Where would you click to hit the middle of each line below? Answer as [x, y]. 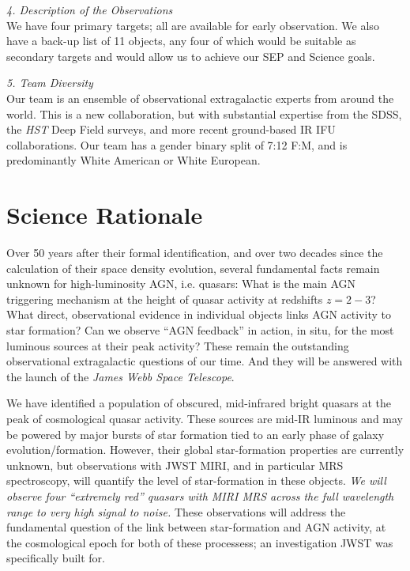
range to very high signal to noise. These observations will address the [176, 511]
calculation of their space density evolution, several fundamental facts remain [193, 268]
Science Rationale [105, 215]
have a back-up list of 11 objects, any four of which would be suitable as [181, 41]
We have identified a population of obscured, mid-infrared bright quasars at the [199, 403]
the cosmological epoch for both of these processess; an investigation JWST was [200, 542]
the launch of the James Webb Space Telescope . [120, 376]
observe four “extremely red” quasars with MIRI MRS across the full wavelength [200, 495]
